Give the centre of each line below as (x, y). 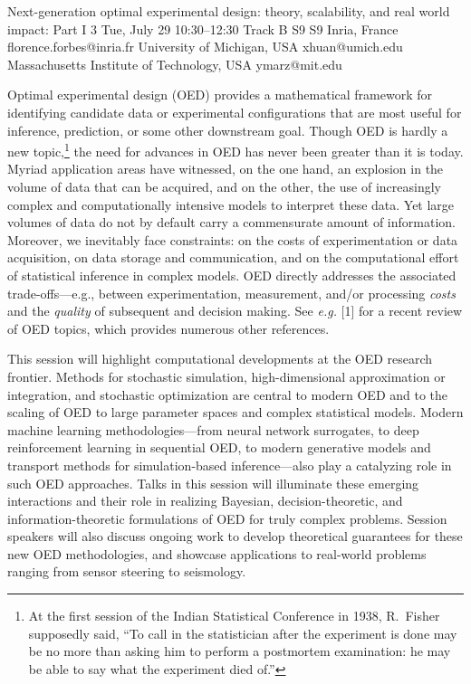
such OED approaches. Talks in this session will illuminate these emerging (213, 483)
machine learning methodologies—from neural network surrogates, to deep (213, 429)
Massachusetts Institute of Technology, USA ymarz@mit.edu (175, 64)
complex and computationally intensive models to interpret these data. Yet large (231, 204)
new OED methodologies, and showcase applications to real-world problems (217, 553)
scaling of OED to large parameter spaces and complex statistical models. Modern (235, 412)
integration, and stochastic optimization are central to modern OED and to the (228, 394)
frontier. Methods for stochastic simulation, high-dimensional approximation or (226, 376)
